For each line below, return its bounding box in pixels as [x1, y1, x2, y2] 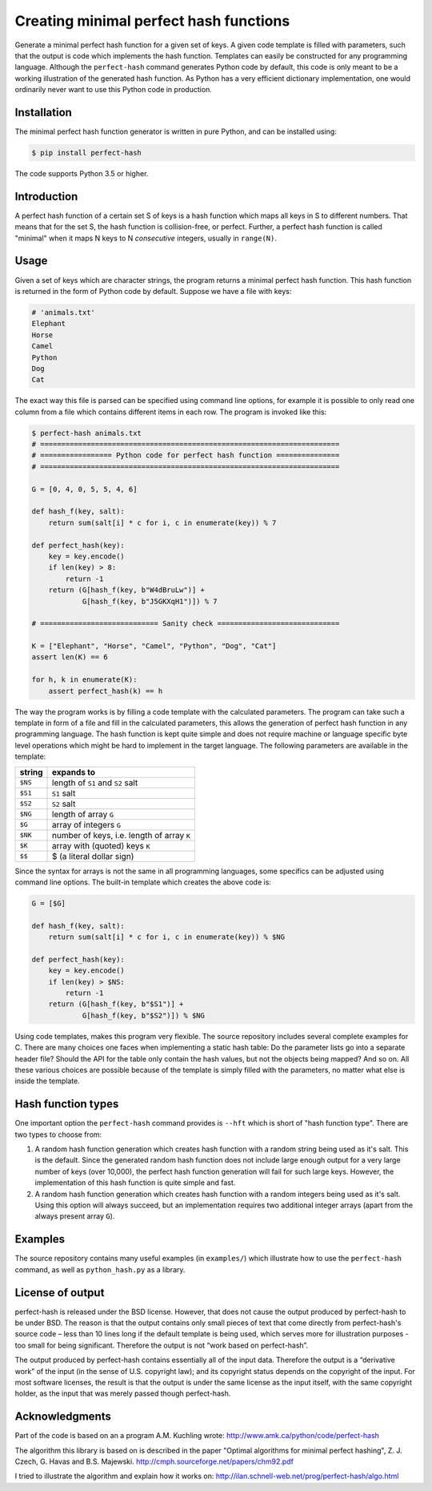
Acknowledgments [14, 1410, 112, 1424]
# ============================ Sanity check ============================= [31, 619, 340, 628]
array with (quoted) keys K [52, 840, 150, 851]
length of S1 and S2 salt [52, 777, 138, 788]
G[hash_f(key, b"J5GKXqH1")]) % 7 [82, 597, 218, 606]
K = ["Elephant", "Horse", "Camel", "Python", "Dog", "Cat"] [31, 642, 277, 651]
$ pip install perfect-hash [31, 148, 142, 157]
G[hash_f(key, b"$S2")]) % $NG [82, 1010, 206, 1020]
